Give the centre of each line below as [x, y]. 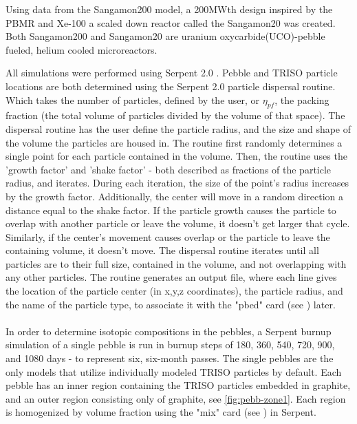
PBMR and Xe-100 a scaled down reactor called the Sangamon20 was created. [171, 22]
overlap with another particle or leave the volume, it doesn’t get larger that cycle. [178, 223]
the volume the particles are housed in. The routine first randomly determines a [174, 142]
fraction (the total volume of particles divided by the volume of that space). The [175, 115]
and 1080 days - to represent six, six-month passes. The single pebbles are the [170, 358]
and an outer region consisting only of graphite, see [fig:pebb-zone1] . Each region [176, 398]
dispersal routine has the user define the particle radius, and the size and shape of [178, 128]
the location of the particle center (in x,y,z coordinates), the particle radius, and [174, 291]
